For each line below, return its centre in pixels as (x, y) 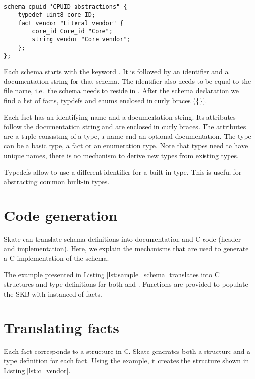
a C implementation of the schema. (57, 258)
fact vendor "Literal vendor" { (71, 23)
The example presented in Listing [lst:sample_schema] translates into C (112, 274)
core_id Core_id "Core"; (72, 31)
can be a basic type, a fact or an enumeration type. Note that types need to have (126, 146)
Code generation (61, 215)
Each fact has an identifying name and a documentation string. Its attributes (120, 117)
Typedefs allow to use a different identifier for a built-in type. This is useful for (123, 172)
